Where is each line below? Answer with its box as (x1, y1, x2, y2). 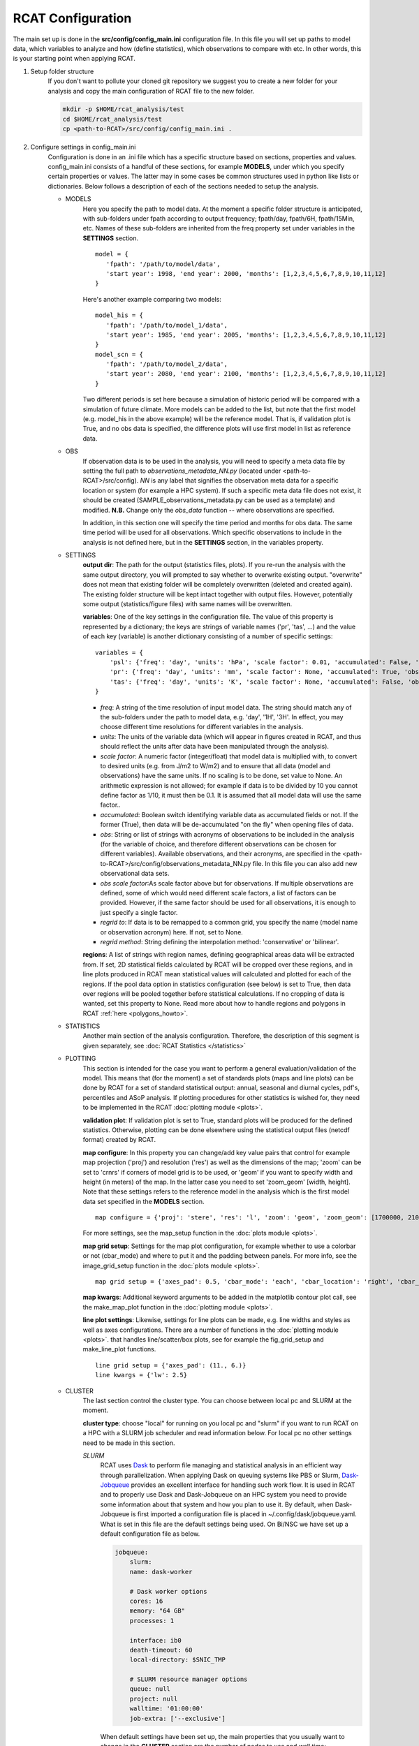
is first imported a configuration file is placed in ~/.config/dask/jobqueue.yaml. (131, 1510, 357, 1518)
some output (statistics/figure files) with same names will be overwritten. (82, 600, 293, 608)
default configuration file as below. (100, 1529, 200, 1538)
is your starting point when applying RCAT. (13, 54, 136, 63)
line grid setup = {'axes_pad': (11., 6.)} (95, 1361, 247, 1369)
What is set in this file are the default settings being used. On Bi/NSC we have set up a (100, 1520, 348, 1528)
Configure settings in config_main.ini (30, 143, 136, 152)
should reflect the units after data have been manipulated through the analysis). (100, 742, 330, 751)
